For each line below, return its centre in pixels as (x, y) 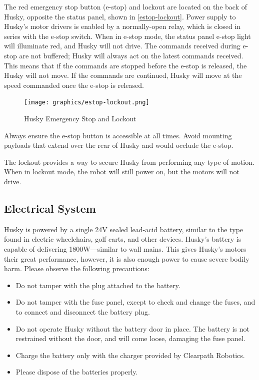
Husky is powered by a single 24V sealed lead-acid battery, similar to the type (124, 229)
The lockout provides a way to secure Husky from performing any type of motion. (129, 162)
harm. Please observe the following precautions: (77, 268)
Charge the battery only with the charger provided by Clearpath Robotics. (130, 355)
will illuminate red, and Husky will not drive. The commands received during (122, 46)
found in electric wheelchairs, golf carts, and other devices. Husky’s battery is (123, 239)
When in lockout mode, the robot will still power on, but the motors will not (122, 172)
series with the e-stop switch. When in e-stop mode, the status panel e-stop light (127, 36)
